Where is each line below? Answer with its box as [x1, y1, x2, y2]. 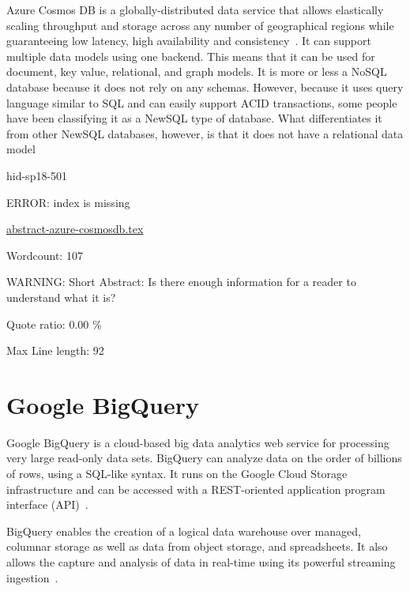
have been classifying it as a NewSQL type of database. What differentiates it [6, 110, 382, 126]
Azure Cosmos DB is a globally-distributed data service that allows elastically [6, 2, 384, 17]
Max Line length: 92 [6, 342, 104, 359]
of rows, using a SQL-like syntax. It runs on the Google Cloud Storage [6, 465, 348, 481]
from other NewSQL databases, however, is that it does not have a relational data [6, 125, 404, 141]
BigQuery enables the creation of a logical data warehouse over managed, [6, 522, 361, 539]
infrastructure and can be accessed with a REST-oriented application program [6, 480, 386, 497]
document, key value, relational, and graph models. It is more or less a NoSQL [6, 63, 387, 80]
